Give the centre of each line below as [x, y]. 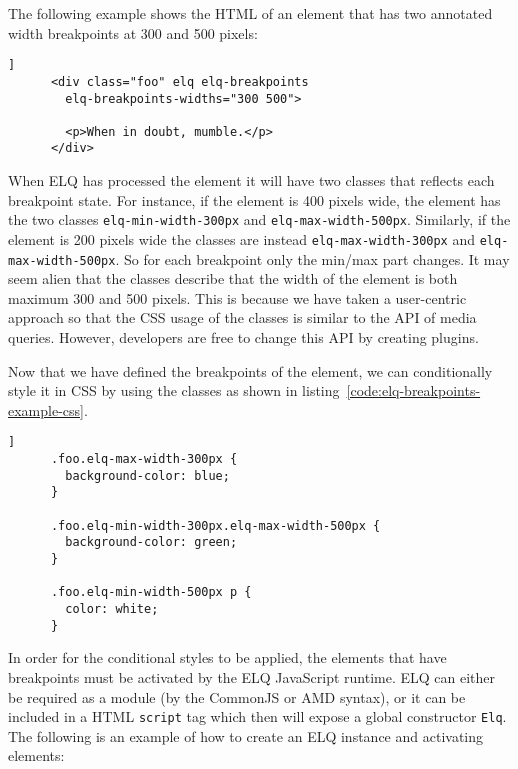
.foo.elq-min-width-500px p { [151, 592]
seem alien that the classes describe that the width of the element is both [233, 278]
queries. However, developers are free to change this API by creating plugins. [243, 337]
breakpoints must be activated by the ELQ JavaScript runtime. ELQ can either [252, 676]
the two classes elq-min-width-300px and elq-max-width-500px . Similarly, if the [259, 219]
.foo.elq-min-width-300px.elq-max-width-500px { [215, 525]
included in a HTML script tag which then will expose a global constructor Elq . [257, 716]
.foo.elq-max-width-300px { [144, 459]
